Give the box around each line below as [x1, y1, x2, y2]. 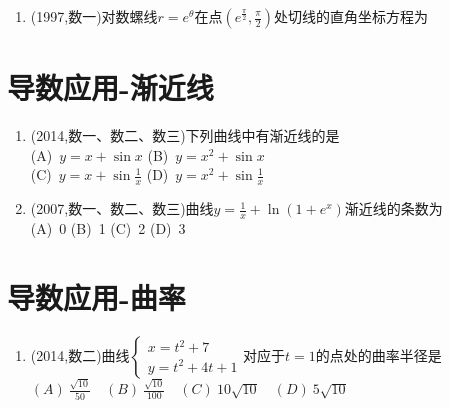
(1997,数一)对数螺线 [30, 6, 158, 26]
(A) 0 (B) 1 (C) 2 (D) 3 [30, 217, 186, 238]
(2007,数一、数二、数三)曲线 [30, 198, 214, 219]
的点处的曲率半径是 [315, 344, 442, 365]
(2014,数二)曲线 [30, 344, 130, 365]
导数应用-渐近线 [7, 67, 214, 108]
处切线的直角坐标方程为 [274, 6, 429, 26]
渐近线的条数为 [344, 198, 443, 219]
